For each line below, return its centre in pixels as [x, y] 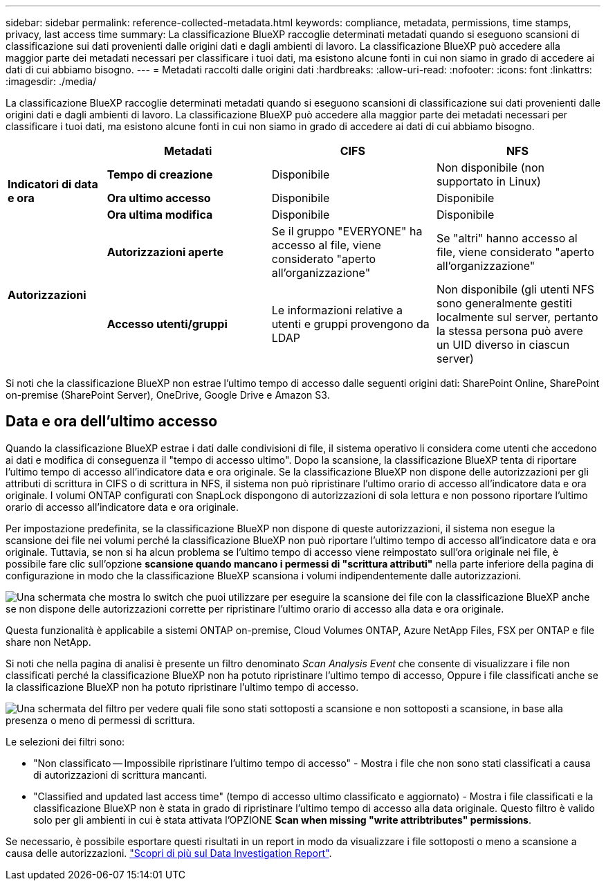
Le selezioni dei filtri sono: [65, 741]
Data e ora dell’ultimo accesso [112, 422]
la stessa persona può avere [509, 331]
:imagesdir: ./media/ [51, 81]
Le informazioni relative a [337, 310]
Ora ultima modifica [160, 215]
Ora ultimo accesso [159, 198]
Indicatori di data [53, 184]
